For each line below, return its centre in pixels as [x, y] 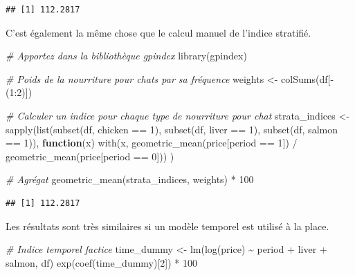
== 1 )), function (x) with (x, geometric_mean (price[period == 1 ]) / [152, 143]
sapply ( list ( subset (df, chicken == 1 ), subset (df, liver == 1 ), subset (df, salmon [172, 129]
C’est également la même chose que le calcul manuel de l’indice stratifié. [158, 32]
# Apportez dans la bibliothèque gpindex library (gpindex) [126, 56]
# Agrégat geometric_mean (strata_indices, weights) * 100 [130, 179]
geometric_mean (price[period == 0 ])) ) [90, 156]
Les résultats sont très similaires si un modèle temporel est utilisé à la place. [167, 226]
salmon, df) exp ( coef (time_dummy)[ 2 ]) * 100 [102, 262]
